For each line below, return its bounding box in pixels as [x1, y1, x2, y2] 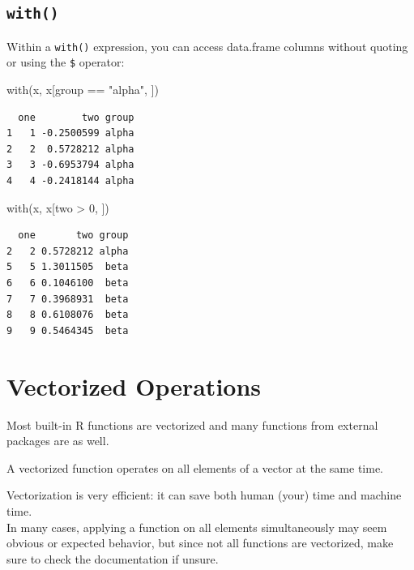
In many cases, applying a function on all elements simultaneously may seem [6, 518, 387, 535]
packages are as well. [6, 432, 109, 449]
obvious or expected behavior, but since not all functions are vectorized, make [6, 534, 394, 551]
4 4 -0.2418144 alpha [6, 175, 134, 187]
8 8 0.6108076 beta [6, 309, 129, 321]
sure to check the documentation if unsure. [6, 550, 219, 567]
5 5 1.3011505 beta [6, 261, 129, 273]
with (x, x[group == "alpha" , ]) [6, 81, 159, 98]
